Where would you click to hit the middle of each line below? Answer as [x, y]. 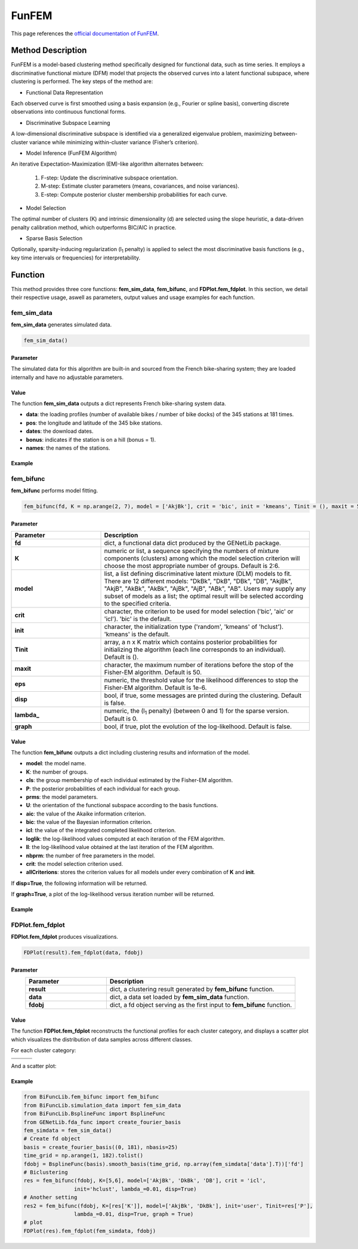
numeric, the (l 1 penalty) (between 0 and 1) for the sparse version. [197, 711]
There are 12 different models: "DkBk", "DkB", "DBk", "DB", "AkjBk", [198, 581]
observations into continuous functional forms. [69, 112]
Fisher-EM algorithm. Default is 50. [153, 673]
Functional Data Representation [65, 92]
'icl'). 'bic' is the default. [138, 619]
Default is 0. [121, 719]
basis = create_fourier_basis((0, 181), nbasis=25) [101, 1147]
